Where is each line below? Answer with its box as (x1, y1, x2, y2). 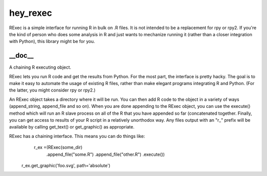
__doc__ (9, 51, 34, 60)
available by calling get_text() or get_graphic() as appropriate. (9, 124, 134, 130)
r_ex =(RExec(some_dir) (34, 144, 83, 150)
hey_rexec (9, 7, 52, 18)
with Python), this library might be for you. (9, 39, 95, 44)
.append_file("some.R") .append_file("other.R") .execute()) (46, 151, 165, 157)
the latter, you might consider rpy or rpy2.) (9, 87, 96, 93)
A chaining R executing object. (9, 64, 72, 70)
